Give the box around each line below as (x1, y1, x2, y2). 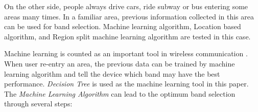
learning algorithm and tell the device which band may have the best (4, 68, 220, 79)
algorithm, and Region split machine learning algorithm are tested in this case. (4, 31, 251, 41)
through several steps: (4, 98, 73, 109)
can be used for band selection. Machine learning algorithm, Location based (4, 21, 241, 32)
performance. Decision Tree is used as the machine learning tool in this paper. (4, 78, 249, 89)
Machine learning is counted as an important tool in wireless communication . (4, 48, 248, 59)
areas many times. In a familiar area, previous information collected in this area (4, 11, 254, 21)
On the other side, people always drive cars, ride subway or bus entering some (4, 1, 248, 11)
